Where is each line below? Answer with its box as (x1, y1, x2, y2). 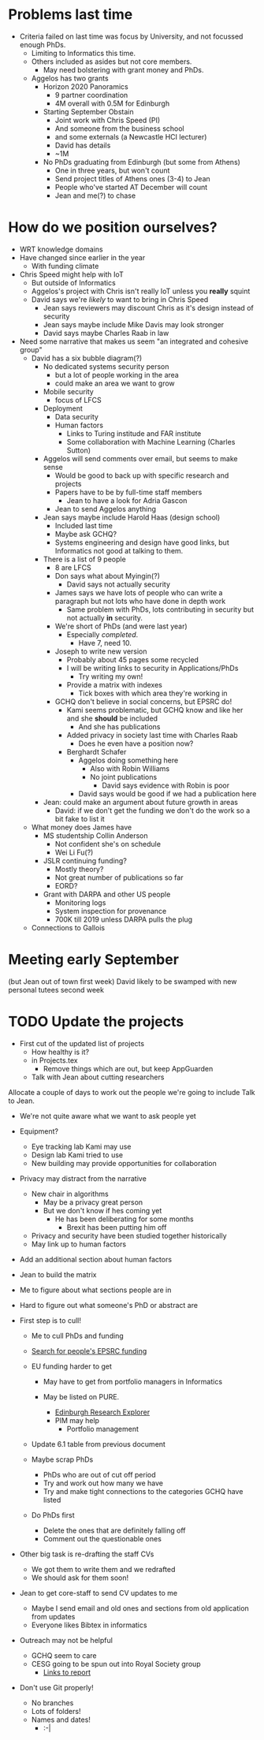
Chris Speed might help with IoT (19, 270, 124, 279)
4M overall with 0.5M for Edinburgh (54, 99, 170, 108)
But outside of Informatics (31, 278, 116, 287)
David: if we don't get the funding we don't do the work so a (54, 806, 251, 815)
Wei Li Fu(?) (54, 848, 94, 857)
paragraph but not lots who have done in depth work (54, 596, 226, 605)
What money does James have (31, 822, 132, 832)
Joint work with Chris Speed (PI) (54, 115, 161, 125)
